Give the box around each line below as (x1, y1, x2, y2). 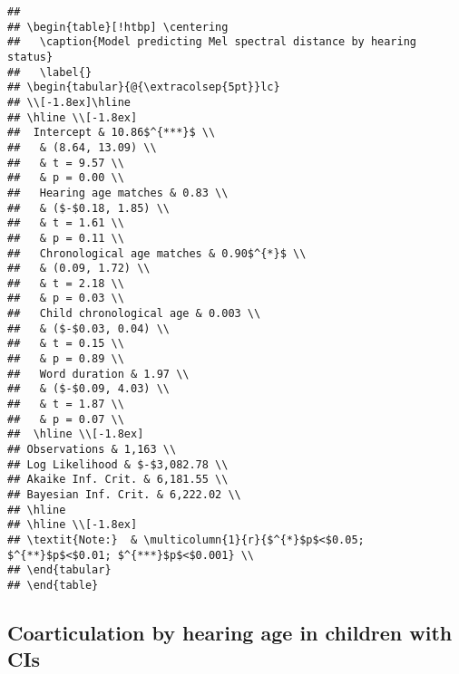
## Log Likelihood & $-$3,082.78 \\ (7, 457, 229, 471)
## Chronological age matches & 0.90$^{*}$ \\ (7, 246, 307, 260)
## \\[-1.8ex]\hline (7, 95, 132, 109)
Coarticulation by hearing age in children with (7, 618, 453, 646)
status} (7, 50, 54, 63)
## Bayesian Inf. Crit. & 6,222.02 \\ (7, 488, 241, 501)
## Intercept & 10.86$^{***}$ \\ (7, 126, 216, 140)
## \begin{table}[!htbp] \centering (7, 20, 229, 34)
